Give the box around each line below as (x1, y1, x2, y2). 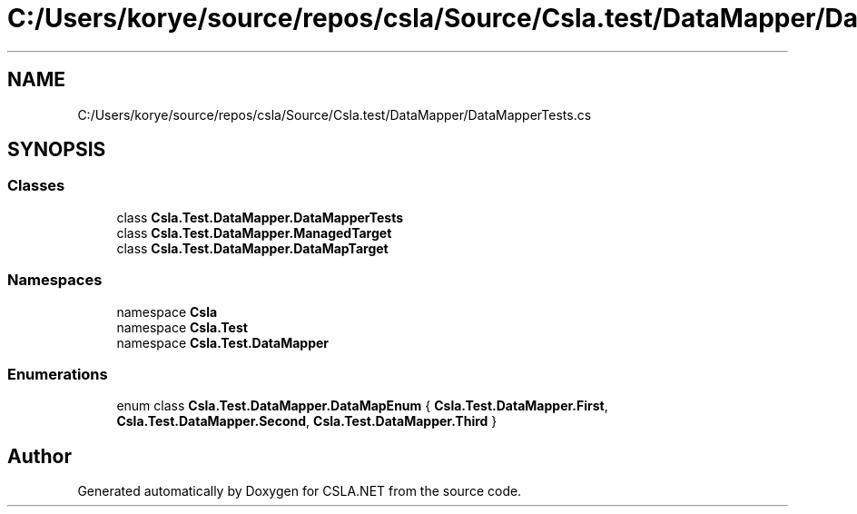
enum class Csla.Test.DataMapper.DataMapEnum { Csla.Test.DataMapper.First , (116, 398, 608, 414)
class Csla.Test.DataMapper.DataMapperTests (116, 209, 404, 225)
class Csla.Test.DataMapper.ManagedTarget (116, 224, 392, 241)
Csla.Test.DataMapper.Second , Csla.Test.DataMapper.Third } (116, 413, 497, 430)
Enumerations (7, 364, 108, 383)
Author (7, 444, 72, 468)
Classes (7, 176, 65, 195)
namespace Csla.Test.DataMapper (116, 334, 329, 351)
